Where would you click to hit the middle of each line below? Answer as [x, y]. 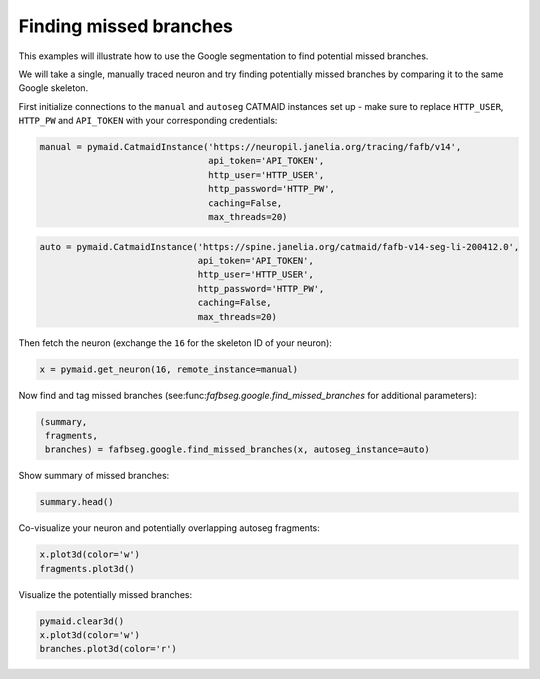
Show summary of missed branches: [94, 476]
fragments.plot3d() [87, 568]
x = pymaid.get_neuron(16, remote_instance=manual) [169, 369]
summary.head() [76, 502]
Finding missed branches [126, 26]
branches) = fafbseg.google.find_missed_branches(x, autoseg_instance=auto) [237, 449]
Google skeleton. [53, 88]
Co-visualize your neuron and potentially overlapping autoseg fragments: [169, 528]
